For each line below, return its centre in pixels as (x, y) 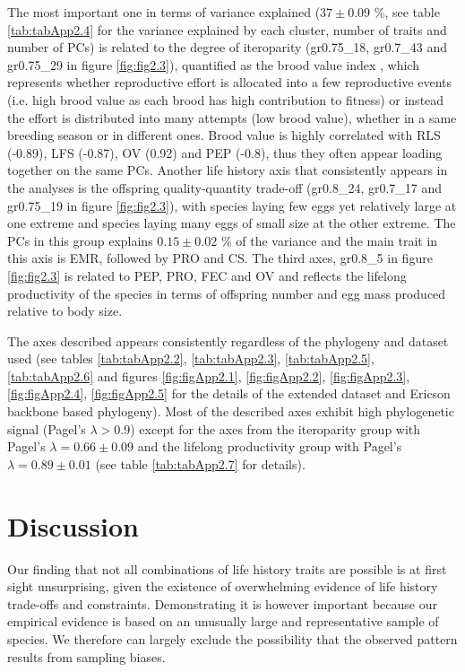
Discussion (73, 525)
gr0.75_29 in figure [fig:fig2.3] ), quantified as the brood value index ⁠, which (213, 64)
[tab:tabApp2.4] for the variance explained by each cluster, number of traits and (227, 29)
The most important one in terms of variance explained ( (164, 12)
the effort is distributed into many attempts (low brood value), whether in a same (232, 117)
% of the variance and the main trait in (329, 240)
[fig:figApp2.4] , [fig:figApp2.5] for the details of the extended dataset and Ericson (229, 393)
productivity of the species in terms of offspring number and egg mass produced (227, 293)
